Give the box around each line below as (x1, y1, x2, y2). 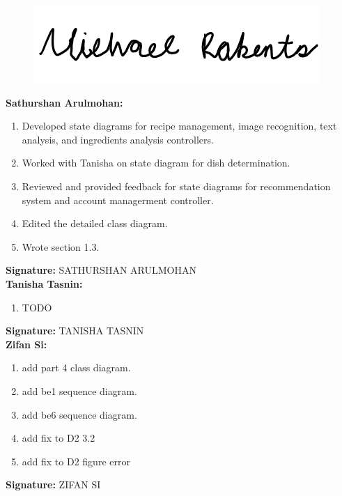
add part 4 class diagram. (22, 360, 131, 375)
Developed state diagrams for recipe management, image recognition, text (22, 118, 337, 133)
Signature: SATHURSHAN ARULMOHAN (6, 263, 196, 277)
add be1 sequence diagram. (22, 383, 137, 398)
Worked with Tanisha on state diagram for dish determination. (22, 155, 290, 170)
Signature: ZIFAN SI (6, 477, 101, 492)
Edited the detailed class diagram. (22, 216, 168, 231)
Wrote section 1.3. (22, 239, 100, 254)
